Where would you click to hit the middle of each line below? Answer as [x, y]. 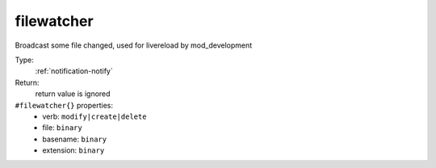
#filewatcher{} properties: [64, 105]
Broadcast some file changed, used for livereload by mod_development [134, 45]
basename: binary [75, 139]
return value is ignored [73, 94]
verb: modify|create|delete [94, 116]
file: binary [62, 128]
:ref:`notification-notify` [74, 71]
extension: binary [73, 150]
